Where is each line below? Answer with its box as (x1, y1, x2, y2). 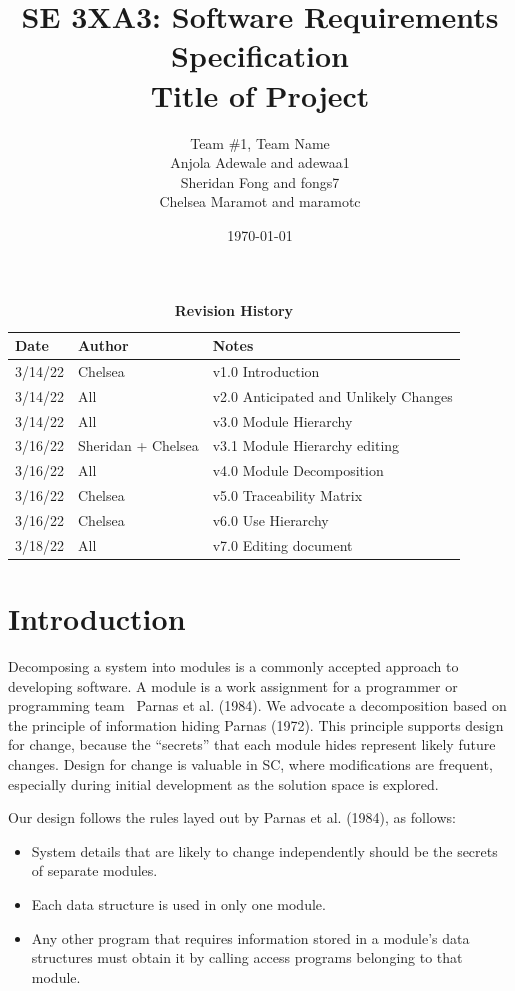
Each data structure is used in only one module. (31, 893, 326, 914)
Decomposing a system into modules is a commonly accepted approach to (8, 656, 459, 677)
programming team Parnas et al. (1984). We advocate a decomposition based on (8, 695, 507, 716)
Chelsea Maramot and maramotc (159, 191, 361, 212)
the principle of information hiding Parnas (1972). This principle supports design (8, 714, 504, 735)
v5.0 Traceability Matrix (212, 485, 363, 506)
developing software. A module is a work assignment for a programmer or (8, 675, 458, 696)
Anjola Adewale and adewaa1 (170, 152, 350, 173)
